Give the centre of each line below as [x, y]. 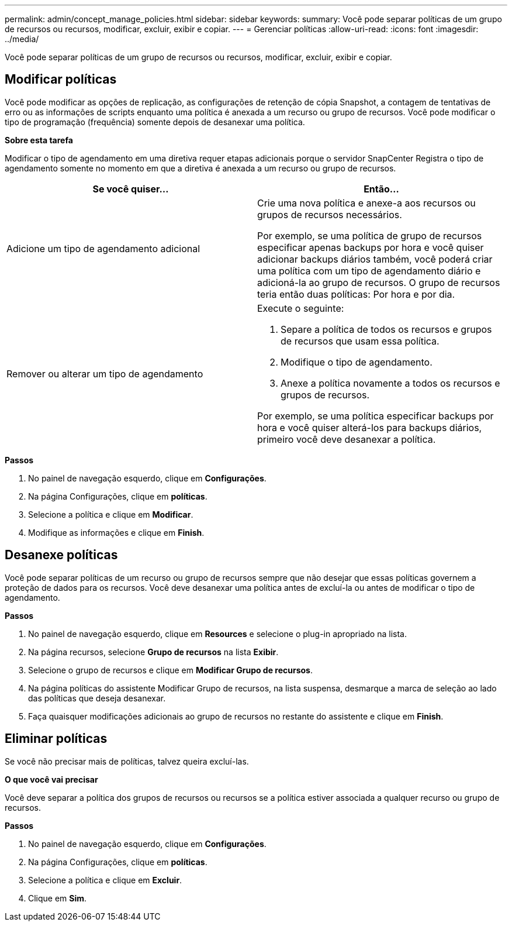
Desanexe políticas [61, 555]
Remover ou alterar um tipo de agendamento [105, 374]
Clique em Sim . [58, 898]
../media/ [22, 39]
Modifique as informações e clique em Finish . [116, 532]
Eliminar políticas [56, 739]
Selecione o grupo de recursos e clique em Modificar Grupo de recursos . [170, 670]
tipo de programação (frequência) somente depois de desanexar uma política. [155, 122]
